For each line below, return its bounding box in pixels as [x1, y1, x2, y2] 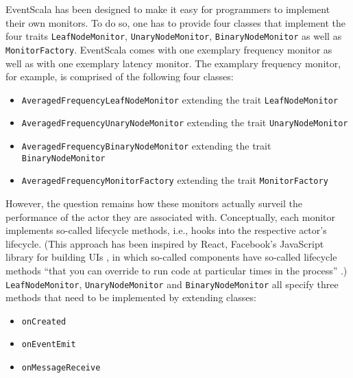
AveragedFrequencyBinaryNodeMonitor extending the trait [21, 139, 271, 152]
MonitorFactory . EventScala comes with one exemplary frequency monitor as [5, 42, 332, 56]
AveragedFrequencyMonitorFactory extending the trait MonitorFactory [21, 173, 328, 187]
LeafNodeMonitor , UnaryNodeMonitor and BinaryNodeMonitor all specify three [5, 276, 339, 291]
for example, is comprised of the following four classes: [5, 69, 234, 84]
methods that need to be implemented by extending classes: [5, 290, 256, 305]
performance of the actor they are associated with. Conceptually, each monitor [5, 209, 336, 224]
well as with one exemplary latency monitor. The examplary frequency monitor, [5, 56, 341, 70]
